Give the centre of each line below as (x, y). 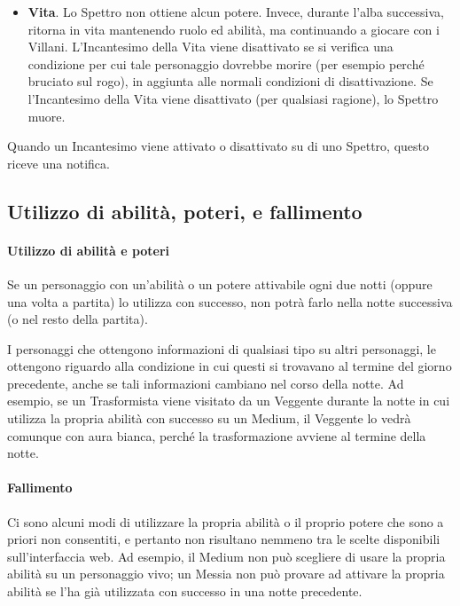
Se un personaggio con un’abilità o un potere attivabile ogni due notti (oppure (220, 283)
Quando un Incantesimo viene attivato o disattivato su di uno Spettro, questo (218, 146)
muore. (47, 116)
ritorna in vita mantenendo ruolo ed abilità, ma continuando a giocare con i (234, 29)
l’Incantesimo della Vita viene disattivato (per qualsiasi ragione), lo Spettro (233, 98)
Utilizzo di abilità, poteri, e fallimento (185, 211)
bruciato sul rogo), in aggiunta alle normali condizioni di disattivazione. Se (230, 81)
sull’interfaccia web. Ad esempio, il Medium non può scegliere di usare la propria (226, 556)
